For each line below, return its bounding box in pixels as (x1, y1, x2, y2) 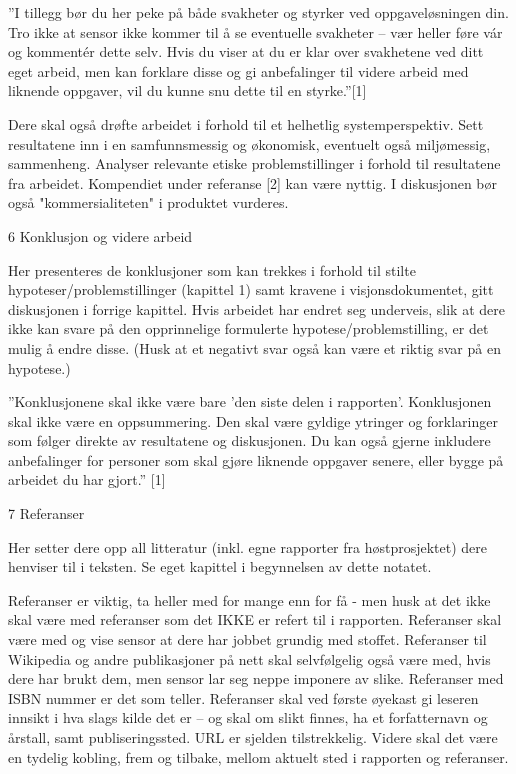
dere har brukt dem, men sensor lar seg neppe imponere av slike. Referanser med (8, 668, 504, 689)
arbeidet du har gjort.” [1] (8, 469, 166, 490)
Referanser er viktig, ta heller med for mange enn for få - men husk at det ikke (8, 589, 491, 610)
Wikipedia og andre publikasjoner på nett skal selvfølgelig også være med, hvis (8, 648, 491, 669)
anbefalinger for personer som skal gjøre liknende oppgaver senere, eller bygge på (8, 449, 504, 470)
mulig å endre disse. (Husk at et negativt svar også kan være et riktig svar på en (8, 337, 501, 358)
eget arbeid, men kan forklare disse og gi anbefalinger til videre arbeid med (8, 60, 469, 81)
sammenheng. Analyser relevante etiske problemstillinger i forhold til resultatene (8, 153, 501, 174)
